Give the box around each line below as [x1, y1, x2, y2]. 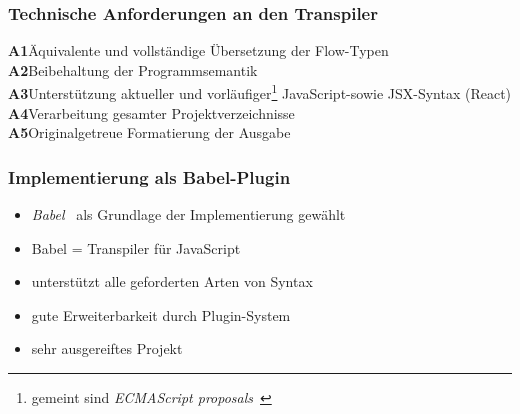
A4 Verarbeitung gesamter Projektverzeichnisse [8, 102, 295, 123]
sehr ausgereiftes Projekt [31, 338, 183, 359]
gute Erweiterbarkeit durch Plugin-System [31, 304, 291, 325]
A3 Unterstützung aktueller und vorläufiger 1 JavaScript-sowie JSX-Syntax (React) [8, 80, 512, 104]
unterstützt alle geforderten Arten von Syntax [31, 271, 313, 292]
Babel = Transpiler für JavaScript [31, 237, 241, 258]
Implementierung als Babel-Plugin [8, 164, 291, 189]
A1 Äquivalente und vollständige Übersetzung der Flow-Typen [8, 40, 389, 61]
